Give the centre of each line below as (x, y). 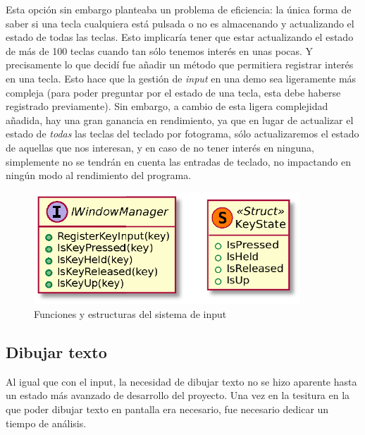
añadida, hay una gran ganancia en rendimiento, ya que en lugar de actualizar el (180, 120)
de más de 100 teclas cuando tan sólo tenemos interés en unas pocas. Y (160, 50)
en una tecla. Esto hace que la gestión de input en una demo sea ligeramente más (181, 78)
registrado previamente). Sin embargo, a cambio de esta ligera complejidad (167, 106)
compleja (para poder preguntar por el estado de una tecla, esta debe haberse (173, 92)
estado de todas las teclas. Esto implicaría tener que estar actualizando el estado (180, 37)
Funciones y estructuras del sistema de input (130, 314)
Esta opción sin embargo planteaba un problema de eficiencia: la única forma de (179, 9)
